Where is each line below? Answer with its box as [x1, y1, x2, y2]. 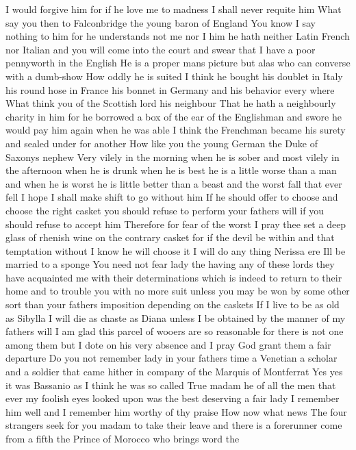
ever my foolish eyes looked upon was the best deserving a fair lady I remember [5, 391, 340, 405]
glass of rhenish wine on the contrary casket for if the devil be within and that [5, 230, 335, 245]
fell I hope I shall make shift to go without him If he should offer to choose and [5, 190, 338, 204]
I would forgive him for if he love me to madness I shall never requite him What [5, 2, 342, 16]
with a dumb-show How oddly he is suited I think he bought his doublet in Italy [5, 68, 343, 83]
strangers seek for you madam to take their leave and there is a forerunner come [5, 418, 342, 432]
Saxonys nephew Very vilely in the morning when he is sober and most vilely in [5, 149, 340, 164]
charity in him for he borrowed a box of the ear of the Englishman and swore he [5, 109, 342, 123]
